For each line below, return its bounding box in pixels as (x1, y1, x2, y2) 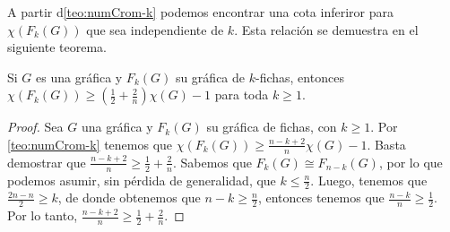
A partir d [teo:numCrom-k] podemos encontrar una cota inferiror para (7, 3, 394, 21)
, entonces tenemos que (257, 188, 385, 207)
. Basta (367, 134, 406, 153)
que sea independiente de (86, 20, 224, 39)
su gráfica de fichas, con (206, 117, 337, 136)
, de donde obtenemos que (57, 188, 201, 207)
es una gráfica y (36, 67, 123, 86)
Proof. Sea (7, 117, 64, 136)
